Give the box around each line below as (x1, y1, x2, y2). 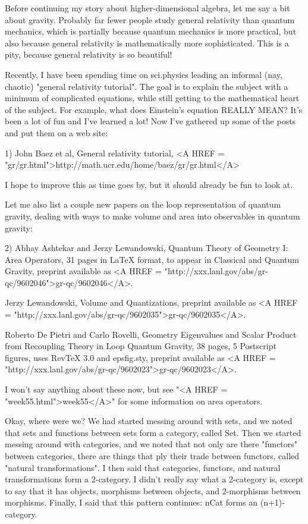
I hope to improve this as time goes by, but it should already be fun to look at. (5, 178, 293, 190)
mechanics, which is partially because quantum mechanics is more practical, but (5, 25, 297, 37)
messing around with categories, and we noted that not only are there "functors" (5, 438, 298, 450)
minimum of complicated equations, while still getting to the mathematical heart (5, 92, 300, 104)
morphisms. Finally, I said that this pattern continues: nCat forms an (5, 496, 258, 509)
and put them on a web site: (5, 126, 108, 139)
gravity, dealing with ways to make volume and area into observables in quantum (5, 209, 300, 222)
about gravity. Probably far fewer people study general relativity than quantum (5, 13, 295, 26)
